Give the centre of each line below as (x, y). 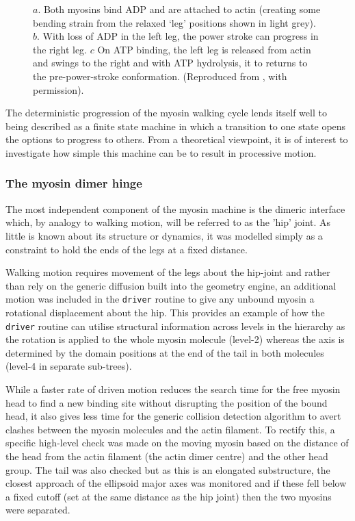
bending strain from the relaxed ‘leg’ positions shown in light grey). (174, 22)
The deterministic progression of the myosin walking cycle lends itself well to (166, 113)
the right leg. (60, 49)
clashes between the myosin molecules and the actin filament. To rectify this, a (170, 429)
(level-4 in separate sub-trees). (69, 366)
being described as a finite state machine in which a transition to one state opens (176, 126)
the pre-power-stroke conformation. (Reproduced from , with (160, 76)
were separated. (38, 510)
